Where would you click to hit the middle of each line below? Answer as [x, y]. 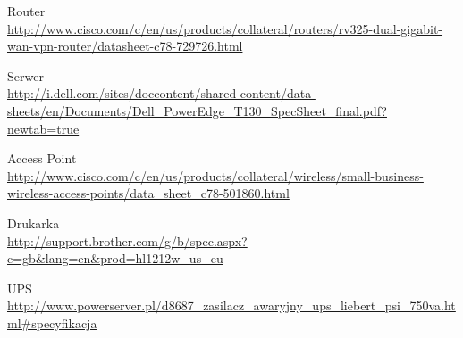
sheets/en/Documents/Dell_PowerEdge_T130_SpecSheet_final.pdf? [197, 110]
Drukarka [34, 223]
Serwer [25, 75]
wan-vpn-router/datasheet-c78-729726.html [125, 46]
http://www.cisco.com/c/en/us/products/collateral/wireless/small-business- [215, 175]
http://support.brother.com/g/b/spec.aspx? [127, 240]
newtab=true [43, 128]
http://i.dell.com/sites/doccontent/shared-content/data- [161, 93]
